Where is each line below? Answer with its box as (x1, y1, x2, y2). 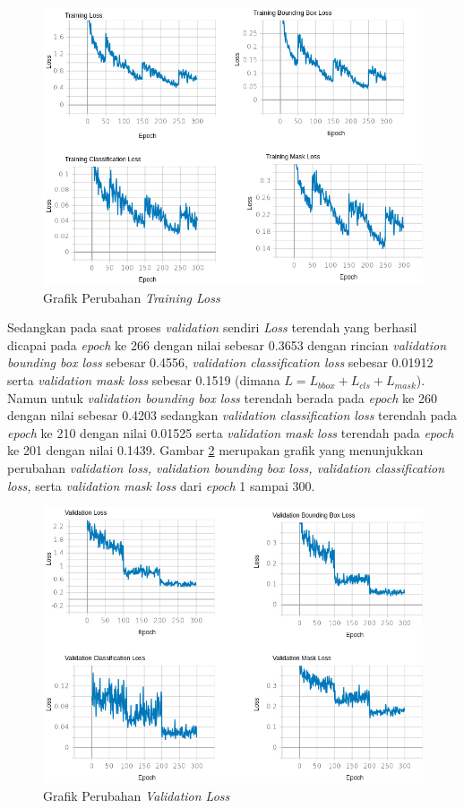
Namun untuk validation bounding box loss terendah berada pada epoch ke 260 (7, 388, 437, 407)
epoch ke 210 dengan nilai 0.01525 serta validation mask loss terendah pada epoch (7, 423, 454, 442)
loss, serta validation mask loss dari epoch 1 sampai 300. (7, 476, 315, 494)
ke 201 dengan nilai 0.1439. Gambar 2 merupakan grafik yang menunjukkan (7, 441, 424, 460)
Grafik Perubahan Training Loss (43, 288, 220, 306)
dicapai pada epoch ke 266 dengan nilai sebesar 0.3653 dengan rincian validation (7, 335, 447, 354)
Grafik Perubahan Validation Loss (43, 786, 230, 804)
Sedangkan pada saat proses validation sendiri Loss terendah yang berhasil (7, 318, 417, 337)
